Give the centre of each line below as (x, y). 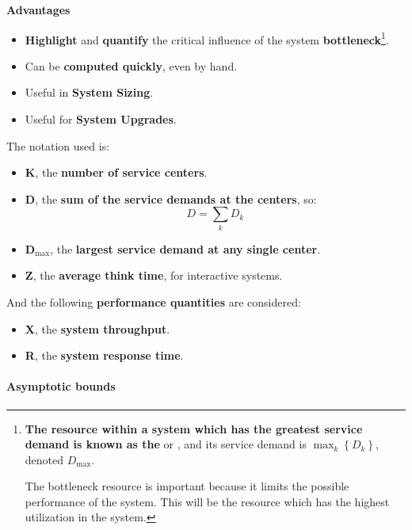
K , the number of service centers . (116, 172)
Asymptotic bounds (61, 386)
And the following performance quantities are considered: (154, 301)
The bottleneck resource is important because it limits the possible (187, 486)
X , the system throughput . (97, 328)
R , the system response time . (104, 355)
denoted (44, 459)
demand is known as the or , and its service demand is (166, 444)
